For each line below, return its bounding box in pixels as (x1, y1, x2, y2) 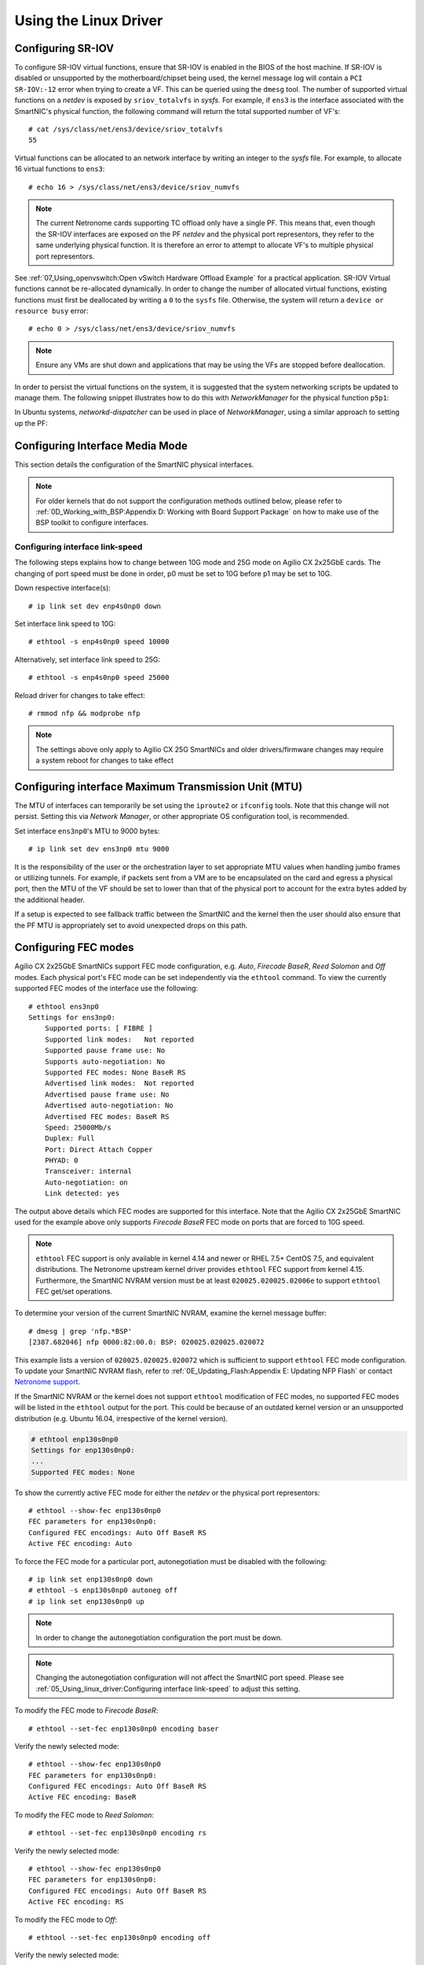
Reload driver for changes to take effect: (14, 690, 145, 700)
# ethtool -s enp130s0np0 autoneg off (28, 1586, 178, 1595)
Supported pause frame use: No (44, 1046, 166, 1055)
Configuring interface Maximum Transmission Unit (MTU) (14, 780, 303, 793)
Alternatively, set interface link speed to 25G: (14, 655, 161, 664)
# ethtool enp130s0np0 (31, 1434, 119, 1444)
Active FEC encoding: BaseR (28, 1793, 137, 1802)
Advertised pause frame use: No (44, 1089, 170, 1099)
